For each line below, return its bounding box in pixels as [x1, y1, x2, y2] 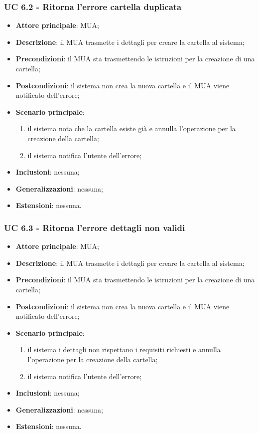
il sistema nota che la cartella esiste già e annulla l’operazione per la [27, 123, 236, 134]
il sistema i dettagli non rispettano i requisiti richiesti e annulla [27, 344, 221, 355]
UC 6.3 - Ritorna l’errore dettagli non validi [4, 221, 185, 233]
